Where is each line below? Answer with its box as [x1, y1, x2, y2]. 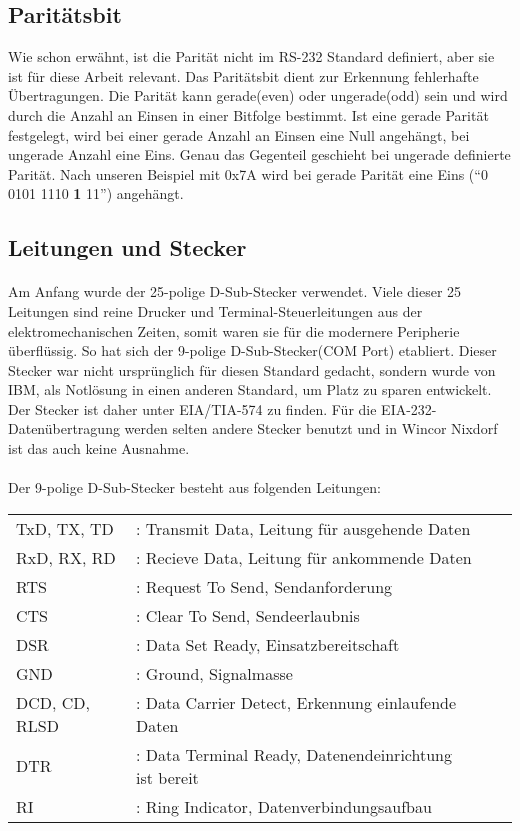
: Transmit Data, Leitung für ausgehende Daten [136, 516, 471, 540]
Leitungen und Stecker [8, 232, 247, 263]
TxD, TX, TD [16, 516, 114, 540]
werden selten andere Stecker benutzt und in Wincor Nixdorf [124, 418, 498, 439]
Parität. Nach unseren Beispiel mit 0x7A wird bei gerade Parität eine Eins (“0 [8, 163, 488, 184]
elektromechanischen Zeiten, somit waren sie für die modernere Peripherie [8, 320, 460, 341]
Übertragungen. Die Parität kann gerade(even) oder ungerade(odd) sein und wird [8, 85, 508, 106]
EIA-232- [381, 398, 437, 419]
